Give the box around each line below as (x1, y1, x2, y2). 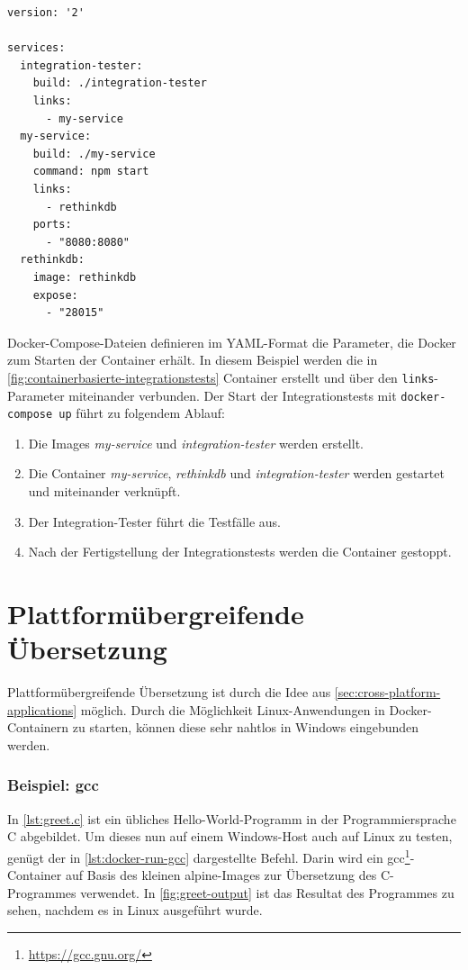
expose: (32, 288, 78, 302)
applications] (7, 700, 77, 719)
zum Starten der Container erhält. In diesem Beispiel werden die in (7, 350, 378, 369)
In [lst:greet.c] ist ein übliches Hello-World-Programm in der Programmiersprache (7, 809, 456, 828)
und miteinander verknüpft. (28, 482, 181, 501)
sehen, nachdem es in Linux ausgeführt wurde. (7, 901, 263, 920)
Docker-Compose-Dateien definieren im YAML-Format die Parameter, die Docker (7, 332, 456, 351)
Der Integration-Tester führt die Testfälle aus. (28, 512, 281, 530)
